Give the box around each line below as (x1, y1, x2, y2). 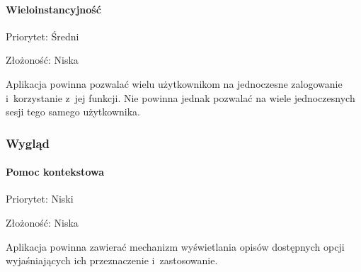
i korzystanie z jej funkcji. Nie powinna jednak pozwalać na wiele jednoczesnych (6, 90, 355, 105)
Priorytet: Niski (6, 191, 74, 206)
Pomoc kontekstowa (6, 164, 104, 179)
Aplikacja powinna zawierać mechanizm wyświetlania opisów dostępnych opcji (6, 239, 345, 254)
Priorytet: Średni (6, 28, 79, 43)
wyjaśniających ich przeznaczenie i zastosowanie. (6, 253, 218, 268)
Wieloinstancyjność (6, 1, 101, 16)
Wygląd (6, 134, 50, 152)
